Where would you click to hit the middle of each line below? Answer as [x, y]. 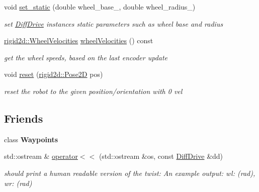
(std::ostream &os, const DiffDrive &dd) [161, 156]
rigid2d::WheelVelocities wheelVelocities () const [79, 40]
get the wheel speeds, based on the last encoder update [86, 57]
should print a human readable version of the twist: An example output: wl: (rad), [130, 173]
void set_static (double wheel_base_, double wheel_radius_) [100, 7]
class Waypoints [31, 139]
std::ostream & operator [41, 156]
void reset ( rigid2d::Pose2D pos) [54, 74]
